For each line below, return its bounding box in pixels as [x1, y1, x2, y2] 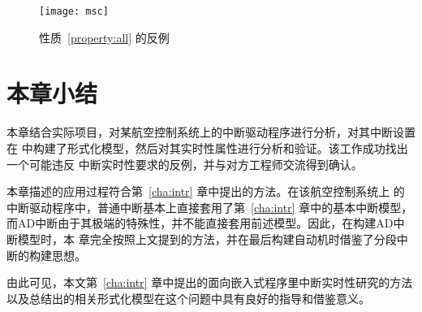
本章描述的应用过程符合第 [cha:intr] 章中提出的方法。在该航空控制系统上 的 [6, 183, 405, 200]
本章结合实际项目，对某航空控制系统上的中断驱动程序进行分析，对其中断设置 [6, 123, 416, 141]
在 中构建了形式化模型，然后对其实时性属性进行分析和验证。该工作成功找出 [6, 139, 408, 156]
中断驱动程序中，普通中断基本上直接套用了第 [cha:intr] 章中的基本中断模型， [6, 198, 413, 215]
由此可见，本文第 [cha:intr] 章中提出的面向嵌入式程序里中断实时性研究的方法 [6, 274, 413, 291]
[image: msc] [39, 6, 109, 17]
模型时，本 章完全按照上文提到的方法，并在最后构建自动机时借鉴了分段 [17, 230, 397, 247]
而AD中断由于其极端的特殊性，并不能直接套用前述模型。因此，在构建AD [6, 214, 394, 232]
